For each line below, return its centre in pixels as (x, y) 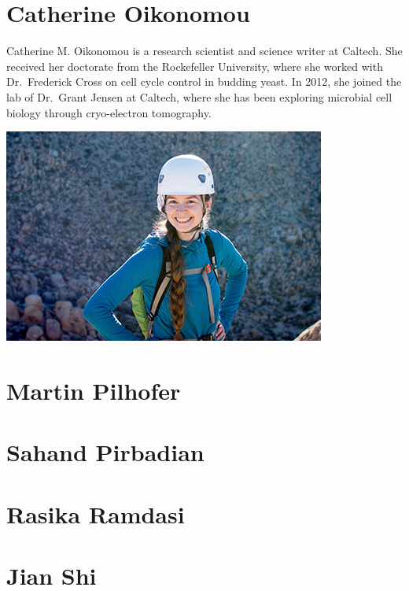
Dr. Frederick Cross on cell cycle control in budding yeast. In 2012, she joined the (204, 81)
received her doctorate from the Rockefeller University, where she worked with (195, 66)
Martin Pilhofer (94, 390)
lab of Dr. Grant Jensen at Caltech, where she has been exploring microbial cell (199, 96)
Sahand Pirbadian (105, 452)
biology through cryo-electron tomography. (109, 112)
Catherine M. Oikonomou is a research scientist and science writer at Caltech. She (204, 51)
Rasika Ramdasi (96, 513)
